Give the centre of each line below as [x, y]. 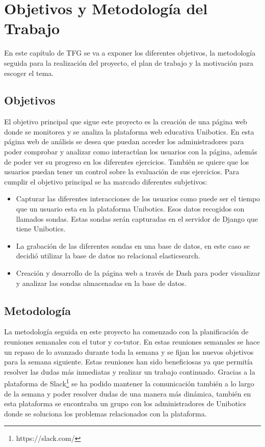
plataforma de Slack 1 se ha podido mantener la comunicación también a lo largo [129, 383]
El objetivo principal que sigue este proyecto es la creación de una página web [126, 122]
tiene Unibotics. [41, 229]
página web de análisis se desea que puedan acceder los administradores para [124, 141]
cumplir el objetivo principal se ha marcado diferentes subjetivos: [106, 181]
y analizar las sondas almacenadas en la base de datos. [101, 283]
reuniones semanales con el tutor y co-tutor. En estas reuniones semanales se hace [132, 341]
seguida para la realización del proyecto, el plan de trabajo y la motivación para [129, 62]
